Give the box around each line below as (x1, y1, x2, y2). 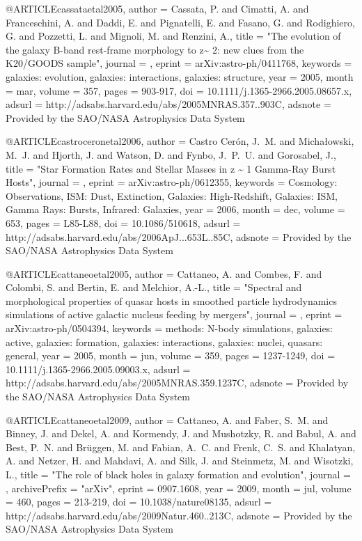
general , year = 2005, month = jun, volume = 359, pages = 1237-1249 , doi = (6, 348, 336, 363)
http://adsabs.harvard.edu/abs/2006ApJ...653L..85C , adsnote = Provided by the (6, 229, 352, 244)
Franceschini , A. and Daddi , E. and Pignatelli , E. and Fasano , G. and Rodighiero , (6, 15, 355, 29)
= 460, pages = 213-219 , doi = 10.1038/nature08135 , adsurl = (6, 494, 272, 509)
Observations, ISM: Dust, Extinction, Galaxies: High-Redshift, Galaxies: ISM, (6, 188, 338, 203)
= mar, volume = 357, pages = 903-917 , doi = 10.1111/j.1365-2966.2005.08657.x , (6, 83, 352, 97)
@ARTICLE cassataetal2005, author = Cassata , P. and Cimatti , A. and (6, 1, 309, 15)
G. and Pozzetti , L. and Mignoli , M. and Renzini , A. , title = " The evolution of (6, 29, 341, 43)
